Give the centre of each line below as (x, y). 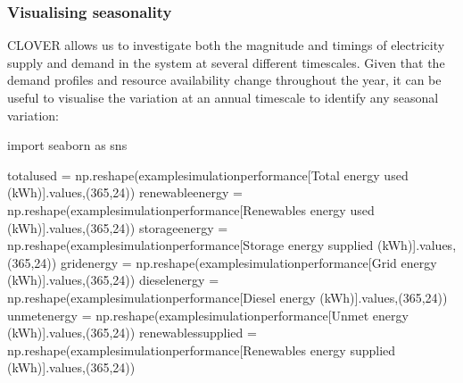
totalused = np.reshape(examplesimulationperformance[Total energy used (208, 175)
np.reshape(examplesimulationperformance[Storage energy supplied (190, 245)
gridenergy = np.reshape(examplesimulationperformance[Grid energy (248, 262)
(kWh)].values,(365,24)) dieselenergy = (113, 280)
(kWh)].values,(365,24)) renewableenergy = (125, 192)
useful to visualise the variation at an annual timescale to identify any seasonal (223, 97)
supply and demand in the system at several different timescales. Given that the (226, 62)
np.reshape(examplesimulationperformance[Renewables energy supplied (202, 350)
